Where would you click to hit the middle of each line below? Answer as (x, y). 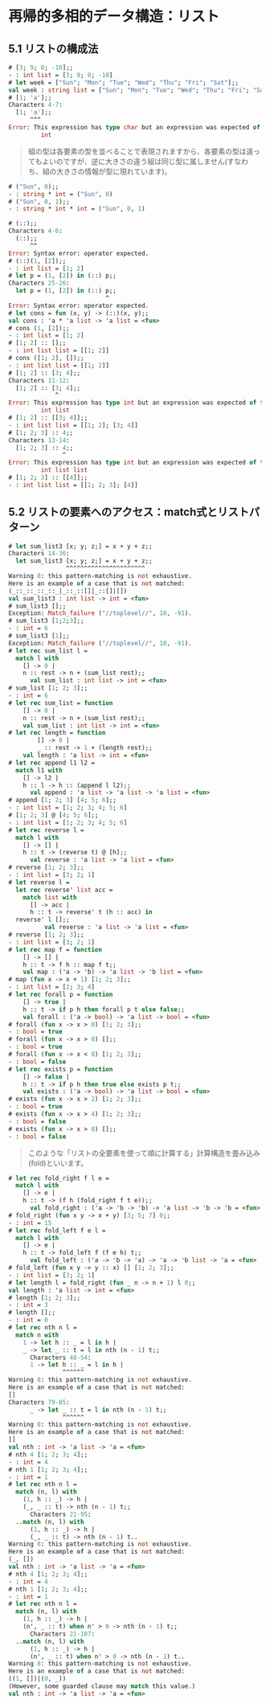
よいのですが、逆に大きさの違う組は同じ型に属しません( (135, 161)
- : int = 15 (30, 1223)
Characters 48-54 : (60, 1358)
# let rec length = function (57, 733)
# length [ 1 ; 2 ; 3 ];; (45, 1298)
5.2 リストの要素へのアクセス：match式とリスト (129, 512)
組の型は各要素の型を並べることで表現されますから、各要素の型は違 (141, 151)
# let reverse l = (39, 882)
